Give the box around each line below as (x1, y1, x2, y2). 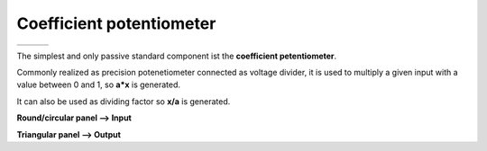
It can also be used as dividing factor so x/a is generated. (16, 95, 231, 107)
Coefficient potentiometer (16, 13, 216, 33)
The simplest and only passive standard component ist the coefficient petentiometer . (16, 50, 337, 61)
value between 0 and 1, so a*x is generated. (16, 79, 180, 90)
